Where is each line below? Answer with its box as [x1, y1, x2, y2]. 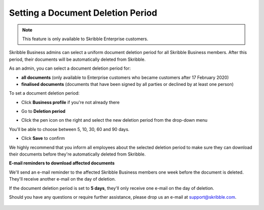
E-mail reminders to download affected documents [9, 160, 115, 166]
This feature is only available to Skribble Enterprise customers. [22, 36, 149, 42]
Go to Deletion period [21, 108, 66, 114]
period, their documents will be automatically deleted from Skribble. [9, 56, 146, 62]
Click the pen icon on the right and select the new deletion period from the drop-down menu [21, 117, 208, 123]
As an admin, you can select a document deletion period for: [9, 65, 131, 71]
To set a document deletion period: [9, 90, 80, 96]
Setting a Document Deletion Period [9, 7, 157, 18]
